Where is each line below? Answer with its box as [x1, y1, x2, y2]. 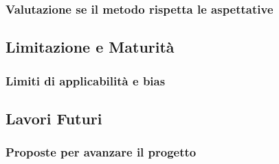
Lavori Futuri [5, 107, 102, 128]
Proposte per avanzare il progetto [5, 143, 197, 161]
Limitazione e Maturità [5, 36, 175, 57]
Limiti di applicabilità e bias [5, 72, 166, 89]
